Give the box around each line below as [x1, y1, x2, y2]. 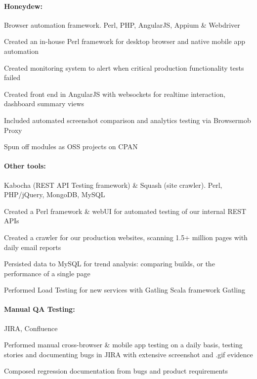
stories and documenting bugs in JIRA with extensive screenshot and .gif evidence [4, 349, 253, 359]
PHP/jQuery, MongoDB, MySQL [4, 189, 105, 200]
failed [4, 72, 21, 83]
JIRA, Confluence [4, 323, 58, 333]
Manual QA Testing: [4, 304, 75, 314]
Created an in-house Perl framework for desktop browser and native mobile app [4, 36, 245, 46]
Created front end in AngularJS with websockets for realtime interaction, [4, 88, 225, 99]
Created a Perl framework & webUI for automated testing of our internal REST [4, 206, 247, 216]
